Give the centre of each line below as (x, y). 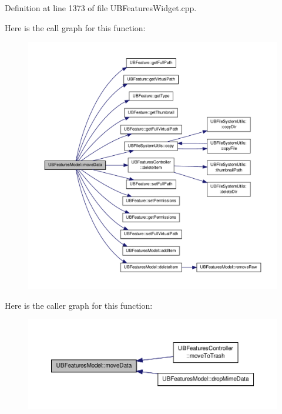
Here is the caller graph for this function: (79, 305)
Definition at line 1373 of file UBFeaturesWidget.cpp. (101, 8)
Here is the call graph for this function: (75, 27)
